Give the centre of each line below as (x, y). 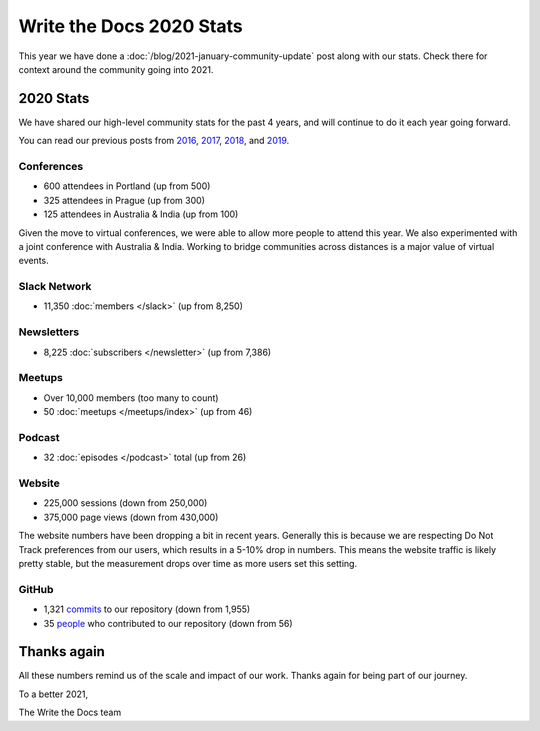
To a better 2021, (53, 694)
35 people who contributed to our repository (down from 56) (168, 623)
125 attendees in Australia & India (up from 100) (141, 214)
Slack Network (55, 287)
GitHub (36, 589)
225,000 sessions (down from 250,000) (125, 503)
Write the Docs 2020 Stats (131, 26)
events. (33, 261)
